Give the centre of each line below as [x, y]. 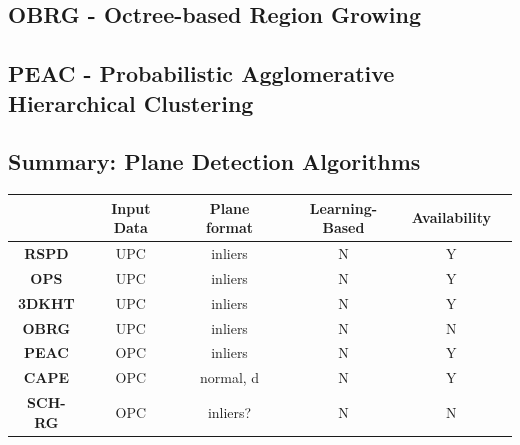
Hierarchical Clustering [131, 102]
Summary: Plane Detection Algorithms [214, 161]
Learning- [343, 207]
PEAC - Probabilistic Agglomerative [201, 73]
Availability [451, 217]
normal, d [229, 377]
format [229, 227]
